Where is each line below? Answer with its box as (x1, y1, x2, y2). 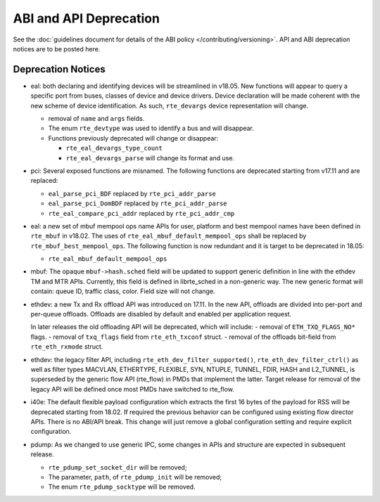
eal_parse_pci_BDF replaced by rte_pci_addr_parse (48, 189, 216, 198)
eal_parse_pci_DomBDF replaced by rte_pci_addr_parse (48, 199, 228, 207)
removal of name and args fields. (48, 115, 145, 123)
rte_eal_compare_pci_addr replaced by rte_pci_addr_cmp (48, 209, 235, 217)
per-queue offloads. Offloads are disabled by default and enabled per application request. (30, 310, 292, 318)
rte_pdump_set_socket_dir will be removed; (48, 463, 187, 471)
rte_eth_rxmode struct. (30, 342, 103, 351)
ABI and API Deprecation (13, 11, 160, 26)
